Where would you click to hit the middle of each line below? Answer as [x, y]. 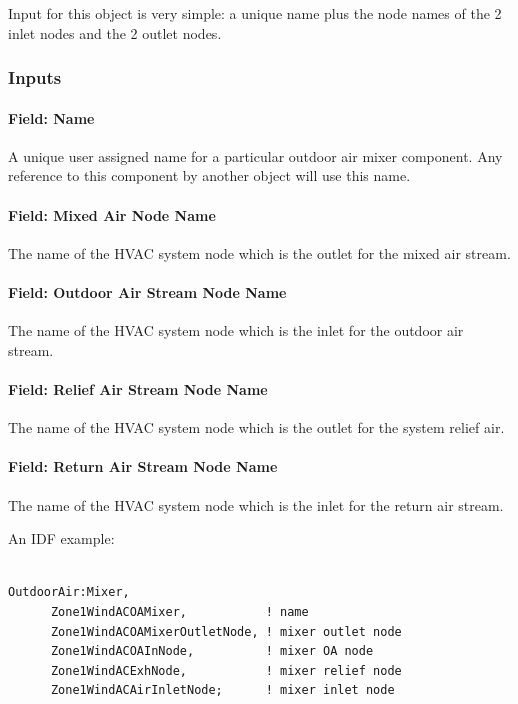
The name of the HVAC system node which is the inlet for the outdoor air [236, 330]
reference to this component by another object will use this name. [209, 175]
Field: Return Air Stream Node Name [143, 466]
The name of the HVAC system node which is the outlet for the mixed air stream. [259, 252]
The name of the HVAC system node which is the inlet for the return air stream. [256, 504]
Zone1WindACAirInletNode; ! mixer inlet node [222, 690]
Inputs [35, 77]
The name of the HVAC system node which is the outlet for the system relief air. [256, 427]
